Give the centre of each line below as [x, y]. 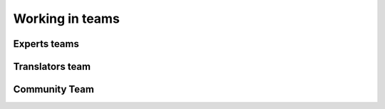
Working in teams [67, 19]
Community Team [53, 89]
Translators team [52, 67]
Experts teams [46, 44]
